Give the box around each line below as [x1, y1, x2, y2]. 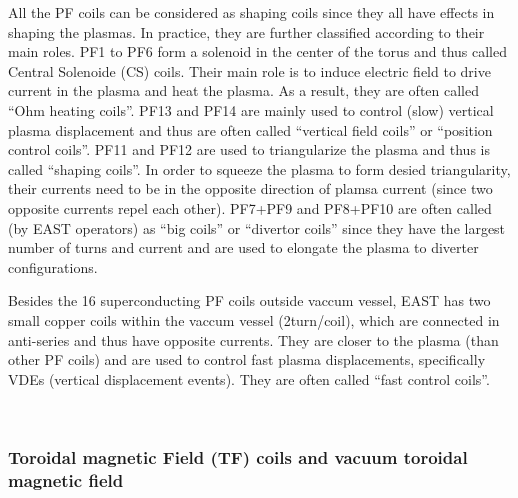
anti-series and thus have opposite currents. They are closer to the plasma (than [8, 329, 499, 350]
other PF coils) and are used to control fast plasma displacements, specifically [8, 349, 486, 370]
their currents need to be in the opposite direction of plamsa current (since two [8, 178, 493, 199]
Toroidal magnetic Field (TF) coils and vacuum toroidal [8, 444, 468, 469]
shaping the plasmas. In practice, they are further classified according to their [8, 21, 485, 42]
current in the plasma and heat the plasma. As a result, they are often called [8, 80, 480, 101]
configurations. [8, 256, 98, 277]
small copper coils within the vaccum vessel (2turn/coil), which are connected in [8, 309, 500, 330]
